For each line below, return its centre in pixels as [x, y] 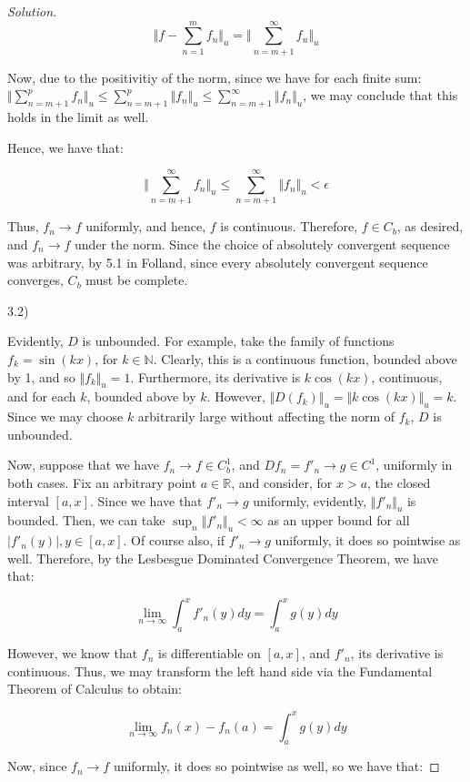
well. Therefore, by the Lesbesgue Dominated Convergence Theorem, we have [223, 558]
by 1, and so [41, 376]
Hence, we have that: [65, 147]
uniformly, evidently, [310, 500]
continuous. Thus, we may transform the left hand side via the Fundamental [220, 670]
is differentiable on [210, 653]
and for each [42, 396]
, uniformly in [414, 465]
